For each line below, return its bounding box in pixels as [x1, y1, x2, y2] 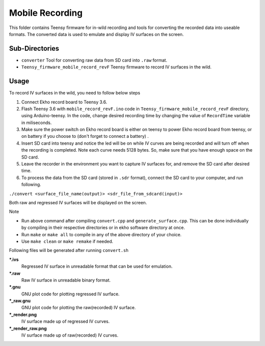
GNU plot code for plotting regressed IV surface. [21, 291, 120, 297]
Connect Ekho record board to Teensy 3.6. [21, 99, 107, 105]
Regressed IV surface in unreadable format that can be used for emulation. [21, 263, 173, 269]
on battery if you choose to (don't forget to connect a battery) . [21, 133, 149, 139]
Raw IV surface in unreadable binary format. [21, 277, 111, 283]
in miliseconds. [21, 120, 52, 126]
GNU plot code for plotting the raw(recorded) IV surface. [21, 305, 136, 311]
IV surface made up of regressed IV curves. [21, 318, 110, 324]
